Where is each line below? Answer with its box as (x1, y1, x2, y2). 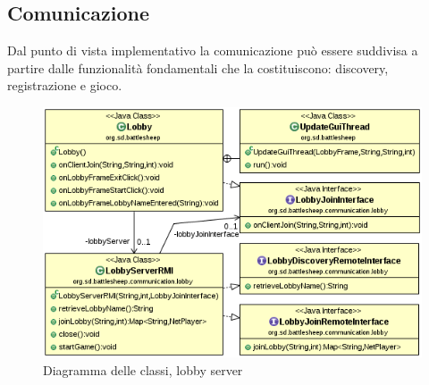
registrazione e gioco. (7, 76, 122, 95)
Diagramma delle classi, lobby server (43, 360, 243, 379)
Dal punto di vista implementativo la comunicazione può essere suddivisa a (7, 41, 418, 60)
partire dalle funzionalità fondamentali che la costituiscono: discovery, (7, 58, 389, 77)
